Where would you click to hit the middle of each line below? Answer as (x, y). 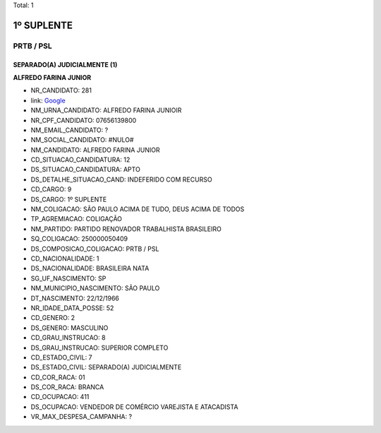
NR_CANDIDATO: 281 (61, 90)
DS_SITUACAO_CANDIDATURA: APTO (85, 170)
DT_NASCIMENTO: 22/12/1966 (75, 298)
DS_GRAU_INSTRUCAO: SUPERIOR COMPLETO (99, 348)
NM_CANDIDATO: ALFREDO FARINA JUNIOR (95, 150)
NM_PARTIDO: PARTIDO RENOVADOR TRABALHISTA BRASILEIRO (126, 229)
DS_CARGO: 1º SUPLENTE (69, 199)
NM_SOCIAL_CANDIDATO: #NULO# (82, 140)
